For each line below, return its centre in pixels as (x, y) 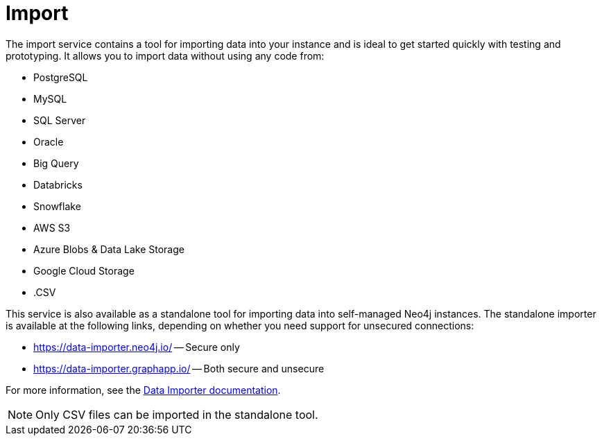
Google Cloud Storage (84, 270)
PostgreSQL (61, 77)
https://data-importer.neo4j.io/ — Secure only (137, 347)
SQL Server (60, 120)
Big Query (56, 163)
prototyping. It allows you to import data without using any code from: (165, 55)
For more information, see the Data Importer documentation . (143, 390)
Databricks (58, 184)
